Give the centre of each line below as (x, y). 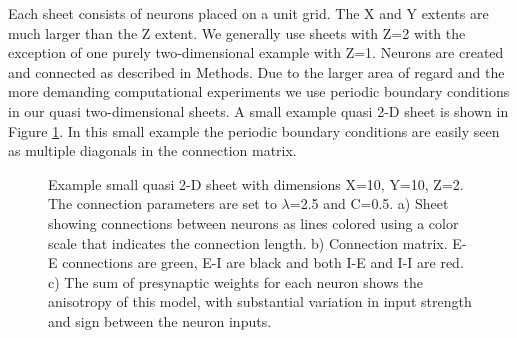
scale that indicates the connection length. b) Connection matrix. (248, 242)
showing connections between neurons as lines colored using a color (253, 222)
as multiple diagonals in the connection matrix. (152, 150)
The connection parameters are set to (162, 203)
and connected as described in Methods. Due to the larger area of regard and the (256, 71)
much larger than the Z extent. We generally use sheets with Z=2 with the (237, 32)
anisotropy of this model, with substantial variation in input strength (260, 301)
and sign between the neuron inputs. (160, 320)
